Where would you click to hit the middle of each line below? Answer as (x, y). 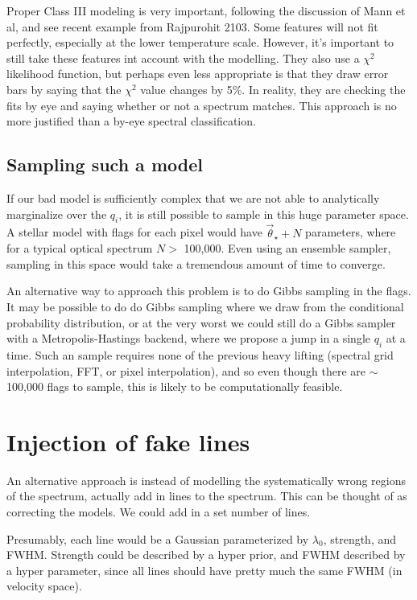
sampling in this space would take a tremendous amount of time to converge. (196, 263)
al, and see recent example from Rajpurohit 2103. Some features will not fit (192, 26)
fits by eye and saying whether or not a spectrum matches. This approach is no (202, 105)
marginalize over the (57, 214)
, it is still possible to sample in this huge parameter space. (264, 214)
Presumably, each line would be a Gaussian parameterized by (158, 538)
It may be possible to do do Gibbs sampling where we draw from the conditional (205, 306)
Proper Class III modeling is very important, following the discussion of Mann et (206, 10)
